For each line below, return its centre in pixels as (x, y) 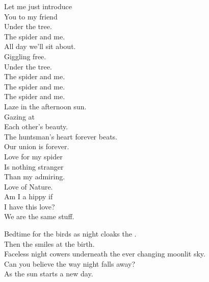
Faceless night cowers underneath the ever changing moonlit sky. (105, 254)
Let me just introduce (38, 6)
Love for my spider (33, 156)
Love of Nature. (29, 186)
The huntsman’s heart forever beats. (61, 136)
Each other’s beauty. (36, 126)
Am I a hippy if (29, 196)
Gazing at (19, 116)
